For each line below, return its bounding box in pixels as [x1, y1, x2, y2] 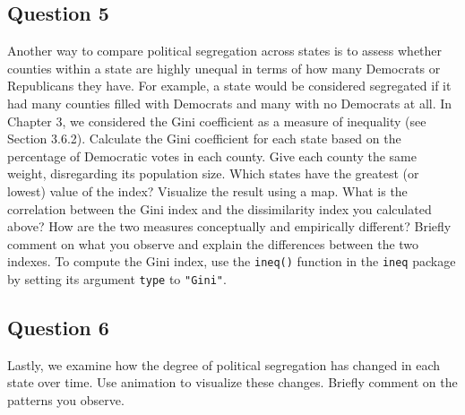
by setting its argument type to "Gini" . [7, 269, 227, 288]
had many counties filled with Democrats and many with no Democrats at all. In [7, 93, 452, 112]
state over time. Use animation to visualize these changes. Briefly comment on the [7, 373, 458, 392]
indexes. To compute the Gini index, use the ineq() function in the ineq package [7, 252, 456, 271]
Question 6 [7, 314, 109, 342]
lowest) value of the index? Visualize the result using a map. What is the [7, 181, 408, 200]
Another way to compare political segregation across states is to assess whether [7, 41, 443, 60]
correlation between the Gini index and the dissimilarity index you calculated [7, 199, 432, 218]
